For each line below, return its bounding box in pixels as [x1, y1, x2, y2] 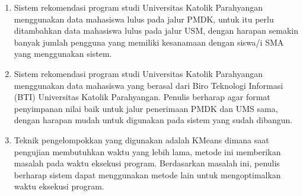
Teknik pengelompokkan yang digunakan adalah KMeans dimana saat [14, 133, 269, 146]
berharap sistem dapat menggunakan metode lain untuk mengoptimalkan [14, 168, 281, 181]
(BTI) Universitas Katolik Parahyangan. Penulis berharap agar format [14, 91, 270, 103]
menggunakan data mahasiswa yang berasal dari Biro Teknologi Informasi [14, 79, 283, 91]
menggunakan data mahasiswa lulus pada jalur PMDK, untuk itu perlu [14, 12, 274, 25]
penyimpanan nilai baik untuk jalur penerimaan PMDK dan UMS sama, [14, 102, 278, 114]
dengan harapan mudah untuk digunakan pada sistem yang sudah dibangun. [14, 114, 293, 126]
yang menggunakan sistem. [14, 47, 112, 60]
